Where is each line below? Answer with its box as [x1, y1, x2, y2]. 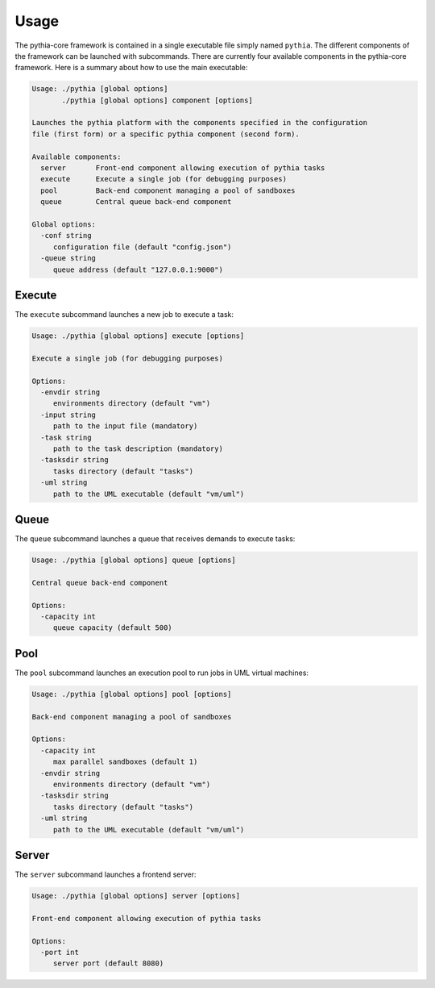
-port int [40, 948, 80, 957]
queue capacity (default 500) [52, 623, 172, 632]
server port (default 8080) [52, 959, 164, 968]
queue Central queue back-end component [40, 198, 232, 206]
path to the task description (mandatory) [52, 444, 223, 453]
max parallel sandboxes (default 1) [52, 757, 198, 766]
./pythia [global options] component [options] [61, 95, 253, 105]
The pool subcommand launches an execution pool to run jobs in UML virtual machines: [14, 668, 309, 677]
